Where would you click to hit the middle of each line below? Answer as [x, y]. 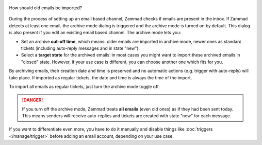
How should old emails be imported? [45, 8]
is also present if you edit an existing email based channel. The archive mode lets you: [95, 33]
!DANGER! [33, 100]
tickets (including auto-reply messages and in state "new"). [81, 48]
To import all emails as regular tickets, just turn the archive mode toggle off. [84, 86]
